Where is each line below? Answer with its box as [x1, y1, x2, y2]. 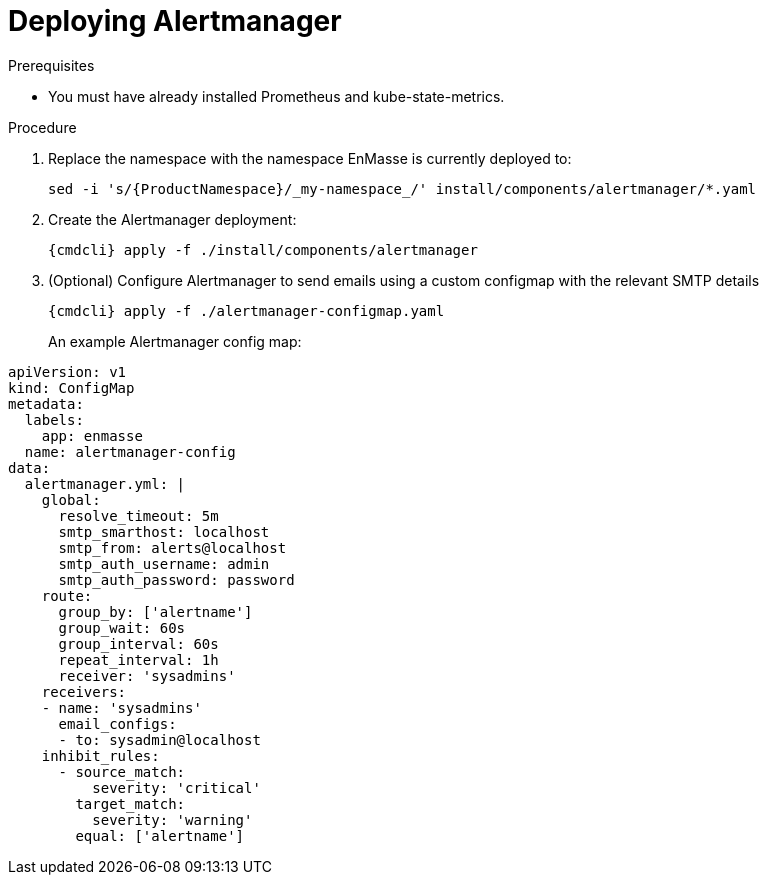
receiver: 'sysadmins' [58, 667, 236, 684]
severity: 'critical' [92, 779, 261, 796]
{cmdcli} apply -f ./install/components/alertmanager [48, 241, 478, 258]
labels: [24, 411, 84, 428]
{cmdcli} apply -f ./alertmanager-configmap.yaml [48, 302, 445, 319]
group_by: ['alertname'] [58, 603, 253, 620]
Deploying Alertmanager [8, 4, 342, 38]
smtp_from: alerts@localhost [58, 539, 287, 556]
